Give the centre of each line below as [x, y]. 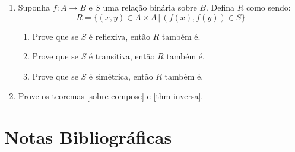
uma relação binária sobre [150, 7]
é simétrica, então [121, 76]
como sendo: [268, 7]
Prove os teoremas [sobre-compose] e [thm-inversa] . [111, 96]
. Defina [220, 7]
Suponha [34, 7]
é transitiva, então [122, 56]
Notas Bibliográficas [88, 137]
